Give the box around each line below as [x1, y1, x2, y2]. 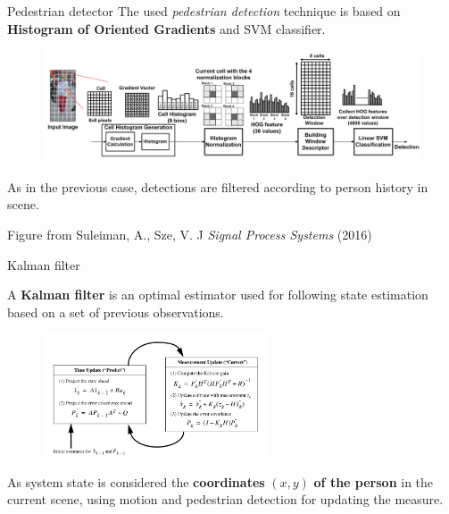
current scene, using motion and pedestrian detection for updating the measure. [7, 490, 444, 509]
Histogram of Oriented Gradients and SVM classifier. [7, 19, 326, 38]
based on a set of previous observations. [7, 302, 224, 321]
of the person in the [313, 472, 434, 491]
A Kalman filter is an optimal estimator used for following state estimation [7, 285, 428, 304]
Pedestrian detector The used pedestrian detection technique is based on [7, 2, 401, 20]
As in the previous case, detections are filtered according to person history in [7, 177, 428, 196]
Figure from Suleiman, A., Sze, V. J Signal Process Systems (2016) [7, 225, 372, 244]
